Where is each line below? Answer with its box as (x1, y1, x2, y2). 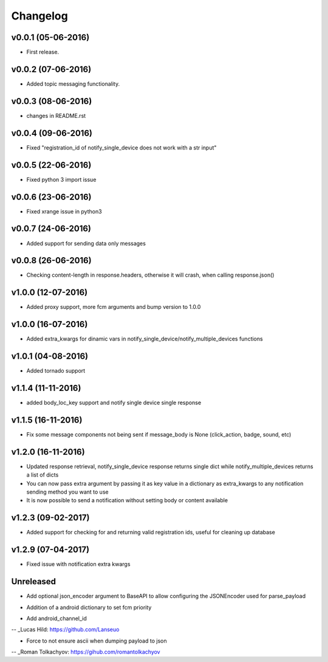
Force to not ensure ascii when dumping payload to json (26, 637, 167, 644)
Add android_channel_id (26, 615, 87, 622)
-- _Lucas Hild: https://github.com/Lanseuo (11, 626, 120, 633)
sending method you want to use (26, 488, 109, 495)
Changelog (11, 9, 68, 22)
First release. (26, 49, 60, 56)
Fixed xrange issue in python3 (26, 207, 103, 215)
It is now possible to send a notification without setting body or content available (26, 497, 228, 504)
